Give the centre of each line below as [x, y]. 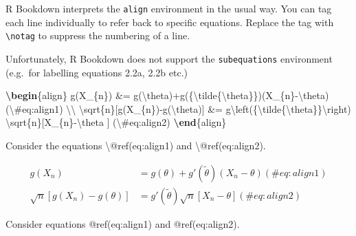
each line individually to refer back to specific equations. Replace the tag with [170, 22]
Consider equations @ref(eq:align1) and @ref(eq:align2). [123, 223]
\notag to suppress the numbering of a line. [98, 35]
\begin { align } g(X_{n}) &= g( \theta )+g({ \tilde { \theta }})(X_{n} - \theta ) [167, 95]
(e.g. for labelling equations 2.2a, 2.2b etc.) [97, 72]
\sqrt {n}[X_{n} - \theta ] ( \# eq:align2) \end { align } [116, 122]
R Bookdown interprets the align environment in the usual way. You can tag [169, 8]
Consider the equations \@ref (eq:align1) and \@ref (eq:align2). [136, 145]
